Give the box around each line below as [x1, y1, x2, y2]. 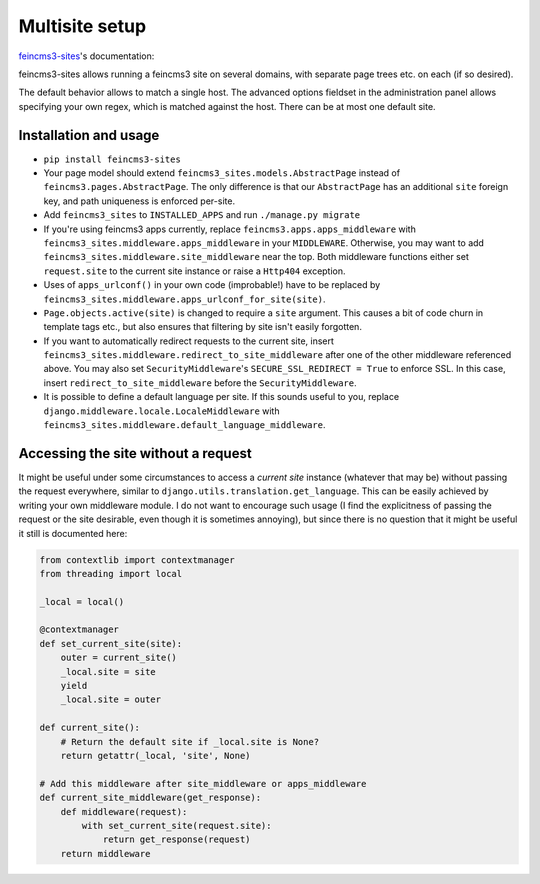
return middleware [60, 848, 151, 859]
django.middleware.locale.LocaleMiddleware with [43, 405, 280, 417]
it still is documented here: [18, 527, 128, 539]
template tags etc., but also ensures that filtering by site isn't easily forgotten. [43, 321, 362, 333]
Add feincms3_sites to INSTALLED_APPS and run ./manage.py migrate [43, 209, 360, 221]
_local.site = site [60, 666, 157, 677]
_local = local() [39, 596, 125, 607]
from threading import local [39, 568, 183, 579]
